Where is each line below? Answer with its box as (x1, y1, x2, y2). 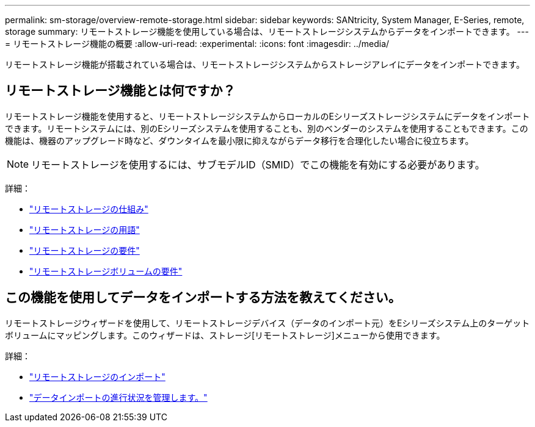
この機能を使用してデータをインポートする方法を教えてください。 (5, 290, 401, 306)
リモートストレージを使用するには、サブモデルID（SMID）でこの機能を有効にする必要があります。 (31, 158, 485, 171)
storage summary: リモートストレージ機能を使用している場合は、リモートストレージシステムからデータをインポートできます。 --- (5, 26, 529, 37)
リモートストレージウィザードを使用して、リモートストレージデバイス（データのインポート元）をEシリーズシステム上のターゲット (5, 317, 530, 328)
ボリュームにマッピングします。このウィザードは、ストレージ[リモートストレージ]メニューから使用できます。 (5, 329, 445, 340)
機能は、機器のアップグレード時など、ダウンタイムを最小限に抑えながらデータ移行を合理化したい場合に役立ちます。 (5, 135, 474, 146)
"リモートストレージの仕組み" (29, 203, 148, 214)
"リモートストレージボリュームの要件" (29, 265, 183, 276)
